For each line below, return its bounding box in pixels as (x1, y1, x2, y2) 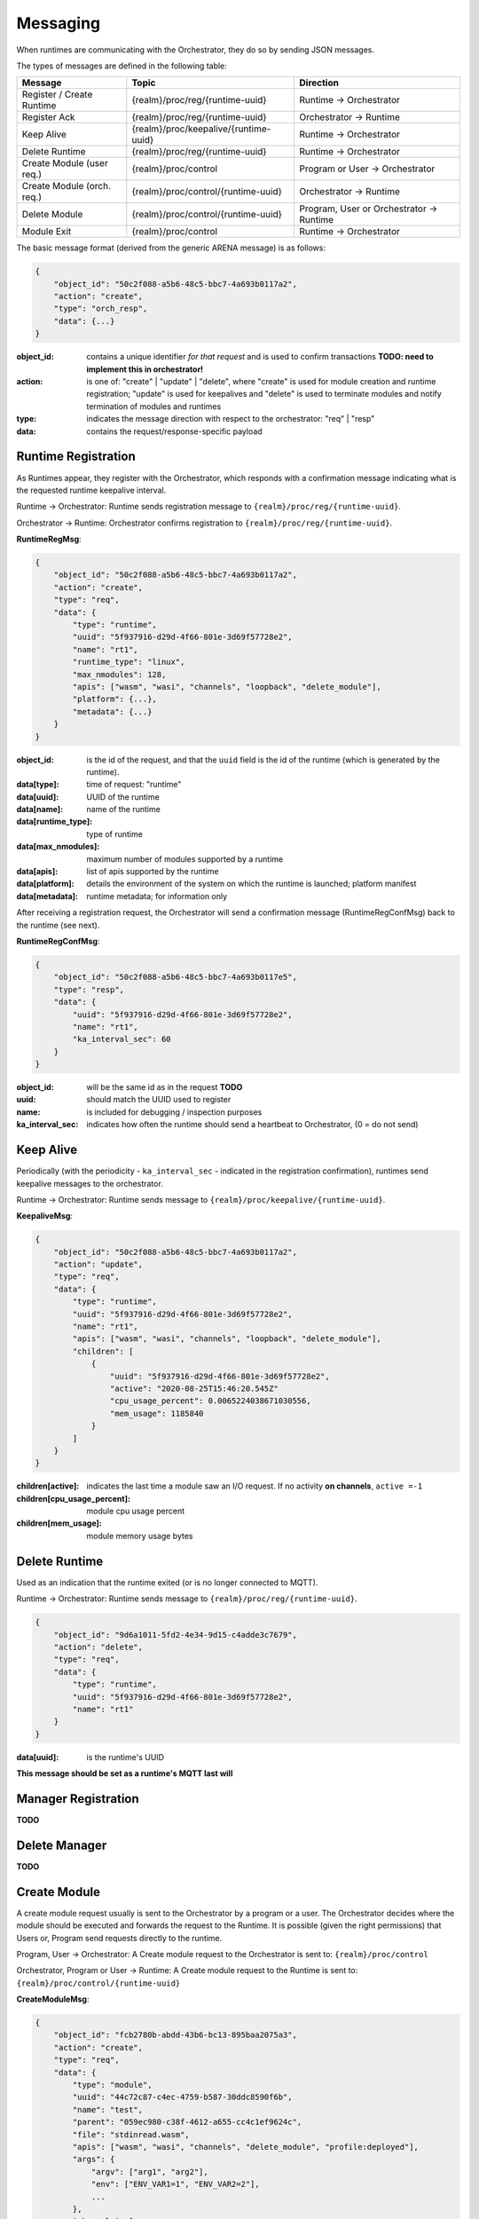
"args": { (72, 2154, 115, 2165)
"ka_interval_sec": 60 (72, 1034, 172, 1045)
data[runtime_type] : (16, 817, 93, 827)
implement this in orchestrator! (86, 364, 204, 375)
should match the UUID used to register (86, 1094, 232, 1105)
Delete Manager (16, 1837, 107, 1852)
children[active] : (16, 1481, 80, 1491)
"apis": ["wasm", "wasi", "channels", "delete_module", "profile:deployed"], (72, 2142, 419, 2152)
